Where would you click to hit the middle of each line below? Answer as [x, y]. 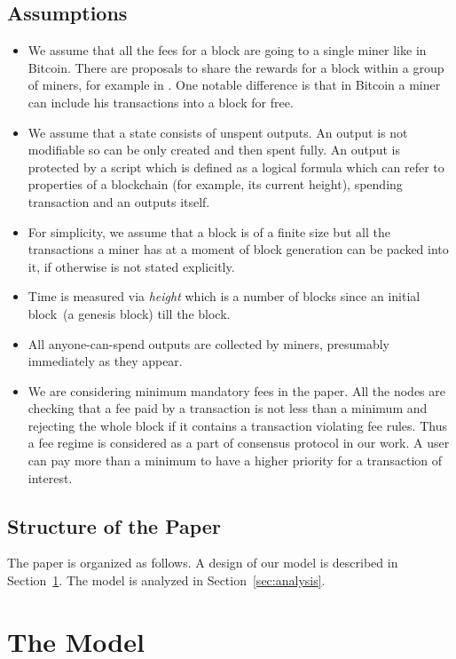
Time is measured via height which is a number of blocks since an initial [224, 296]
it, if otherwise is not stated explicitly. [131, 266]
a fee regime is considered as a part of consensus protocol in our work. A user [239, 443]
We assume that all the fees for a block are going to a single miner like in [227, 50]
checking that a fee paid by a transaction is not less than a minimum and [228, 408]
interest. [50, 477]
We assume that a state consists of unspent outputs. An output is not [218, 132]
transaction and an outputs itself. [119, 201]
